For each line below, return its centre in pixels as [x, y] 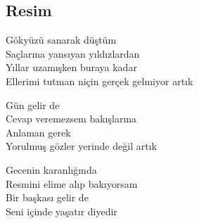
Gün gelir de [33, 104]
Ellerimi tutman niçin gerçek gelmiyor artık [99, 81]
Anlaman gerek [38, 132]
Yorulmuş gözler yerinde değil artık [81, 146]
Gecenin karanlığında [51, 169]
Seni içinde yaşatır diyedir [62, 211]
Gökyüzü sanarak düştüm [61, 40]
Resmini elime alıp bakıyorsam [72, 183]
